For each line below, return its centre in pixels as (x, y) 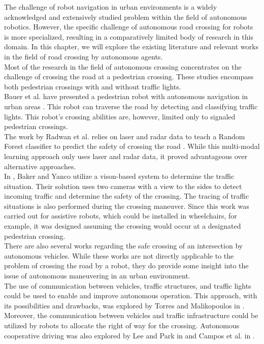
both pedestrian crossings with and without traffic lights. (93, 86)
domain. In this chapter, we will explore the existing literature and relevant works (131, 46)
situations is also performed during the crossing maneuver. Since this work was (127, 206)
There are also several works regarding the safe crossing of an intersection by (124, 246)
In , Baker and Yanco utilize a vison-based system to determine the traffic (119, 176)
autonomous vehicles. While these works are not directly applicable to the (119, 255)
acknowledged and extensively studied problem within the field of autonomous (126, 17)
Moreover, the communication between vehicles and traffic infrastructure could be (131, 315)
